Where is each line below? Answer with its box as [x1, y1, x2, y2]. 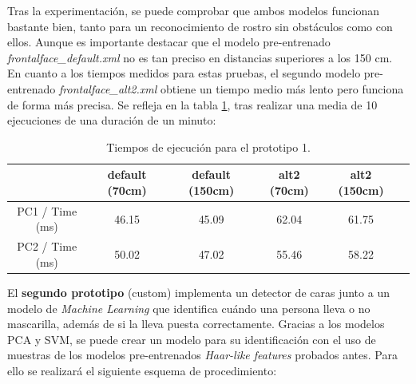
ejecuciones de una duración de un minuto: [7, 112, 216, 129]
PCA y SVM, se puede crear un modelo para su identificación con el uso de [7, 331, 376, 347]
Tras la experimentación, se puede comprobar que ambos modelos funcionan [7, 2, 379, 18]
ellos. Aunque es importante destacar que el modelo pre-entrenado [7, 34, 331, 50]
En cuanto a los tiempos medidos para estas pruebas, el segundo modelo [7, 65, 361, 81]
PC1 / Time [17, 202, 77, 219]
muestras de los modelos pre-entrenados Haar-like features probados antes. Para [7, 346, 398, 363]
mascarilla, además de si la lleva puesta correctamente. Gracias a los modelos [7, 315, 385, 332]
